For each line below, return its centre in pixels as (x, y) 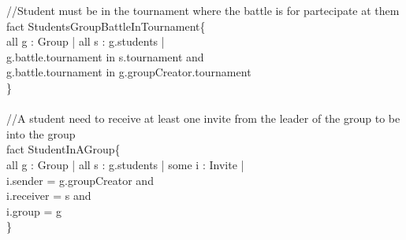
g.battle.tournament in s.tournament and (105, 56)
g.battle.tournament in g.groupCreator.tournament (129, 72)
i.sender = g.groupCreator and (80, 180)
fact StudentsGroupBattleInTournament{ (106, 26)
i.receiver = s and (49, 196)
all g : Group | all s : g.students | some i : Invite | (125, 164)
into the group (41, 133)
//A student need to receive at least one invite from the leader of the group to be (203, 118)
